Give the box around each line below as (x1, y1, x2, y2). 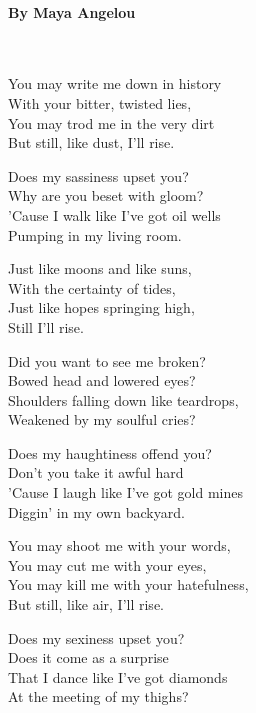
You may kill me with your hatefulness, (8, 574, 249, 595)
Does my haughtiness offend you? (8, 442, 212, 463)
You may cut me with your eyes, (8, 554, 207, 575)
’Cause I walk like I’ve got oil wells (8, 204, 221, 225)
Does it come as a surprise (8, 647, 169, 668)
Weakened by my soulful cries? (8, 409, 196, 430)
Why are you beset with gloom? (8, 185, 204, 206)
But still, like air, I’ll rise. (8, 594, 164, 615)
